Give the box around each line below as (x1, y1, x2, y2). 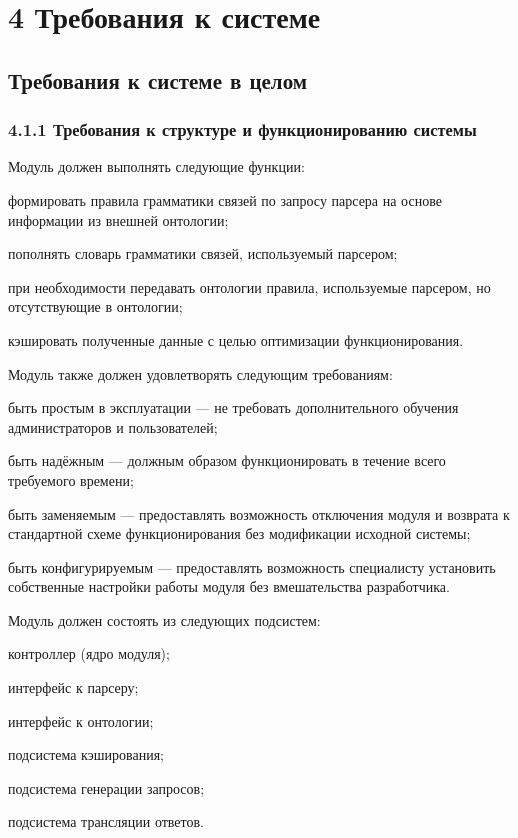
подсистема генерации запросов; (8, 777, 205, 798)
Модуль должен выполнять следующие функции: (8, 156, 305, 177)
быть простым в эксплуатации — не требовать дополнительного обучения (8, 397, 459, 418)
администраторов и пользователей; (8, 416, 218, 437)
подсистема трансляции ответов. (8, 811, 204, 832)
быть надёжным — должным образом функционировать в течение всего (8, 450, 446, 471)
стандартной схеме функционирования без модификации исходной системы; (8, 523, 471, 544)
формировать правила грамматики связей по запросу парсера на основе (8, 189, 442, 210)
